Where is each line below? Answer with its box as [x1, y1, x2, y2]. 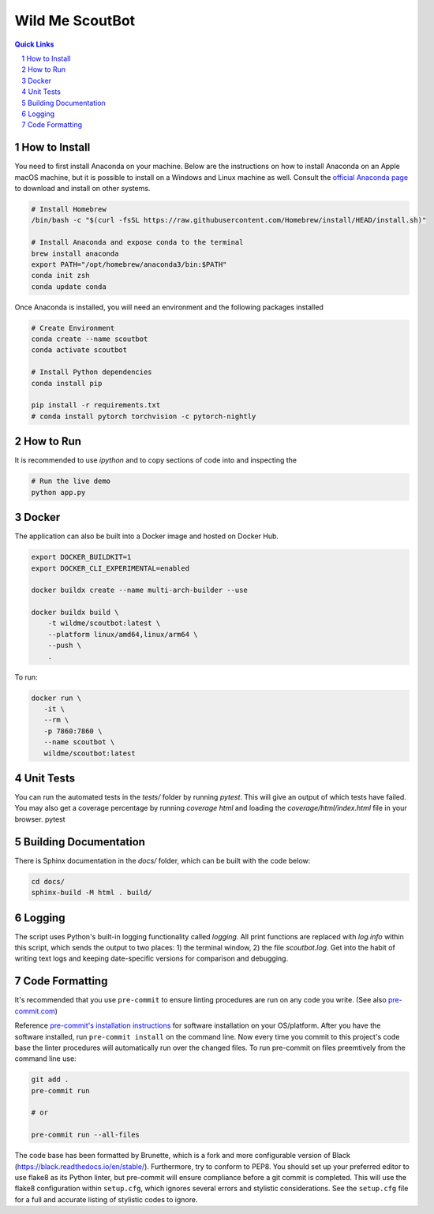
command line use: [14, 1054, 77, 1063]
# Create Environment [31, 324, 115, 332]
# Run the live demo [31, 477, 110, 485]
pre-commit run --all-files [31, 1130, 140, 1140]
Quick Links [14, 39, 54, 49]
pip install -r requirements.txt [31, 401, 161, 410]
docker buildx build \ [31, 608, 119, 617]
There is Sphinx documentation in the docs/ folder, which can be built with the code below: [14, 856, 311, 865]
